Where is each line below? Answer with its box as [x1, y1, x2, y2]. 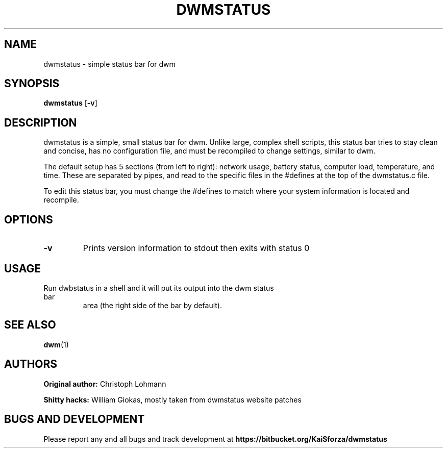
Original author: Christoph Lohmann [43, 379, 166, 388]
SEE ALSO [4, 318, 56, 332]
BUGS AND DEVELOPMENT [4, 413, 145, 426]
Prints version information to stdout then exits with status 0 [83, 243, 310, 254]
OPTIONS [4, 213, 53, 226]
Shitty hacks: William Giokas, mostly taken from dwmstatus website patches [43, 395, 302, 404]
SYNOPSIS [4, 77, 60, 90]
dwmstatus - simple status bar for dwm [43, 59, 176, 68]
